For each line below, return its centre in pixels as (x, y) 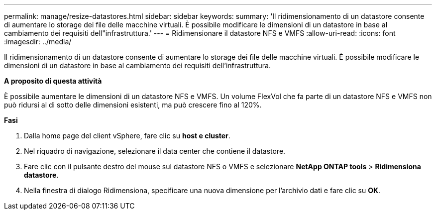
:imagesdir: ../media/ (38, 42)
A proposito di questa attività (53, 81)
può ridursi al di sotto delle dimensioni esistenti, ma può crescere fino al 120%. (133, 105)
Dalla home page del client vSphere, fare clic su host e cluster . (127, 136)
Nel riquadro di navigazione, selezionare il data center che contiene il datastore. (155, 151)
